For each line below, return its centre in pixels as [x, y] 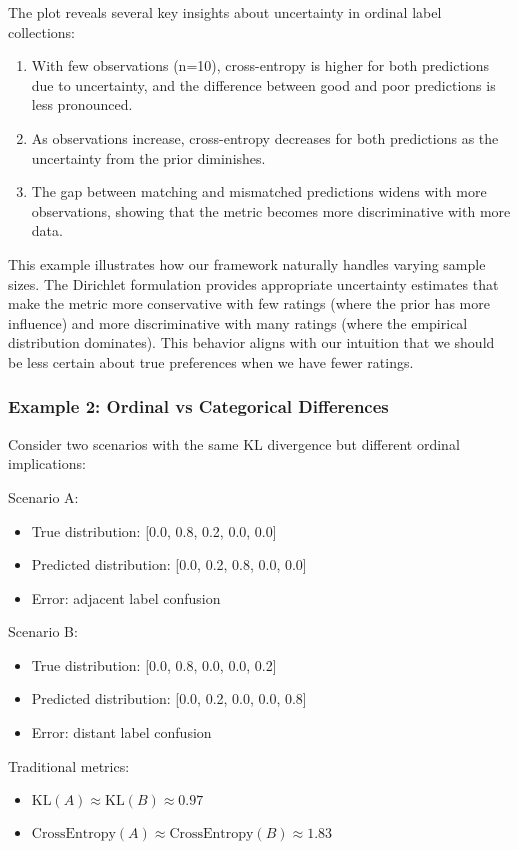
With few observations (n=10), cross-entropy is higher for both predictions [260, 65]
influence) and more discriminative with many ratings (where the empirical [238, 322]
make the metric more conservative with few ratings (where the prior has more [249, 303]
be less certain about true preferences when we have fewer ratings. [211, 361]
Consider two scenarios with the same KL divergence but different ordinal [234, 443]
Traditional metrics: [69, 765]
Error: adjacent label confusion [126, 597]
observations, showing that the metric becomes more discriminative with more [271, 210]
